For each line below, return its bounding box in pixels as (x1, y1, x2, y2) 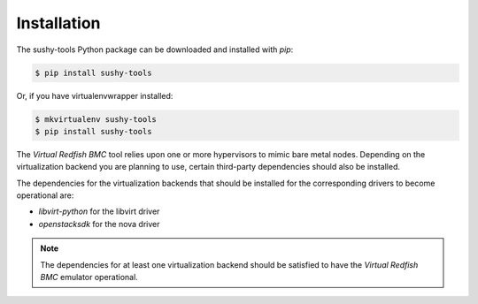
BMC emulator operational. (40, 272, 139, 282)
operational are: (16, 190, 74, 201)
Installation (16, 13, 101, 33)
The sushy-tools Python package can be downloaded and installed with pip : (16, 44, 294, 55)
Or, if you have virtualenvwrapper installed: (16, 90, 173, 101)
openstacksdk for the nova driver (38, 218, 160, 229)
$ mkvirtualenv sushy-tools (35, 114, 157, 124)
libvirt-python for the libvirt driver (38, 206, 160, 217)
